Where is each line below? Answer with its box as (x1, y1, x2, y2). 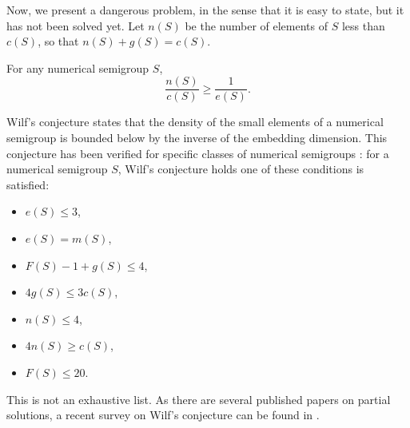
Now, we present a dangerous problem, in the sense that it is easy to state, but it (6, 2, 404, 18)
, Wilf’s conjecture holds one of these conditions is (117, 160, 364, 177)
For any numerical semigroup (6, 59, 149, 76)
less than (341, 17, 385, 34)
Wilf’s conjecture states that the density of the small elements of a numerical (6, 113, 384, 130)
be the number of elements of (185, 17, 328, 34)
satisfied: (6, 176, 50, 192)
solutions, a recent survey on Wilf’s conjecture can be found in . (6, 406, 320, 423)
